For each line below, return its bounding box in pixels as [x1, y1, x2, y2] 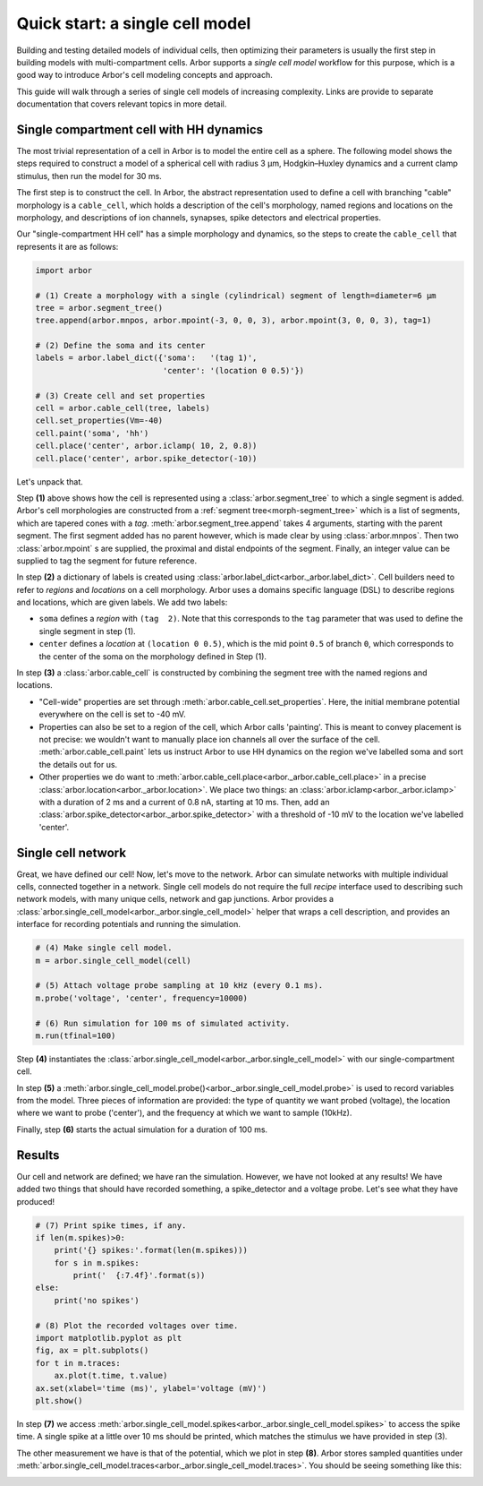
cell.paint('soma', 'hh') [35, 428, 149, 438]
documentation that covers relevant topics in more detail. [16, 99, 227, 109]
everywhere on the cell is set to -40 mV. [38, 709, 187, 720]
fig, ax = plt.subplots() [35, 1345, 149, 1356]
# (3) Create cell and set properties [35, 391, 206, 400]
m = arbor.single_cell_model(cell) [35, 955, 191, 966]
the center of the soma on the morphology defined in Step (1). [38, 650, 267, 662]
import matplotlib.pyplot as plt [35, 1333, 182, 1344]
